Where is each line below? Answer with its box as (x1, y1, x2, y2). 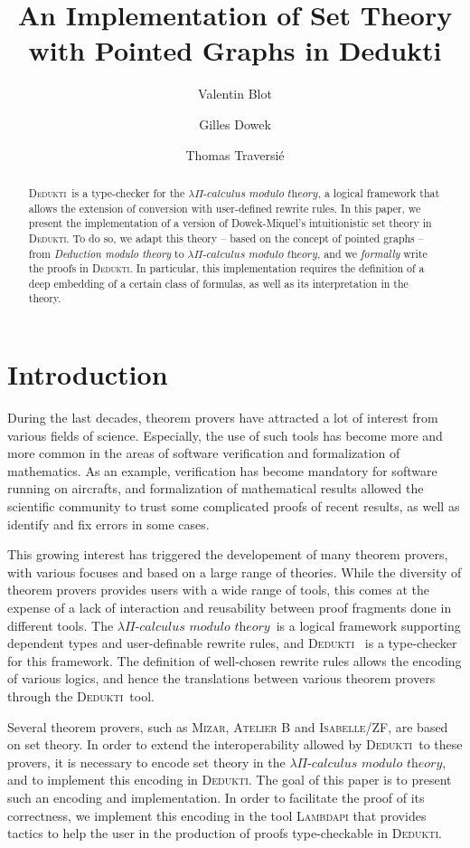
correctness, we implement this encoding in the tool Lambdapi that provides (7, 805, 427, 824)
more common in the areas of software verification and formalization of (7, 443, 400, 462)
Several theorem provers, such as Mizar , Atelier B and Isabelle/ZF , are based (7, 717, 448, 736)
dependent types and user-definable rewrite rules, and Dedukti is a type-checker (7, 634, 457, 653)
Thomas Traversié (185, 145, 285, 164)
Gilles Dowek (199, 114, 271, 133)
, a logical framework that (317, 185, 440, 200)
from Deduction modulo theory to (28, 245, 184, 261)
